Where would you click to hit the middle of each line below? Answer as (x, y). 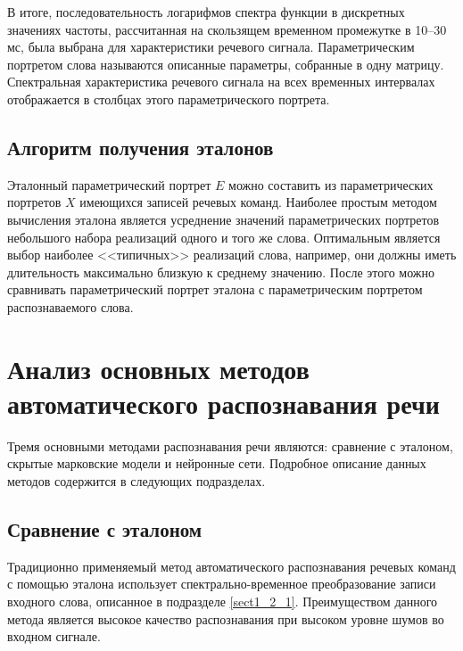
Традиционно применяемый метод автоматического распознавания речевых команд (231, 566)
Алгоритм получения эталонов (141, 147)
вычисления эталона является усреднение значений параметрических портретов (223, 219)
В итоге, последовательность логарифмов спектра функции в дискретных (206, 12)
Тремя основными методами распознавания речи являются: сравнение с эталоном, (230, 445)
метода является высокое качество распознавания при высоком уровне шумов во (226, 618)
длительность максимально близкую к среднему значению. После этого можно (221, 272)
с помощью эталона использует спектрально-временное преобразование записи (222, 584)
